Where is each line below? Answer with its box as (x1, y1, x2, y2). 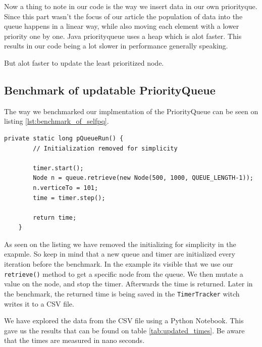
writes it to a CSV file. (4, 298, 74, 309)
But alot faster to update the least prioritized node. (4, 57, 164, 68)
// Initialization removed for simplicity (33, 144, 178, 152)
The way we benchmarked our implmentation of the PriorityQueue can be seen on (4, 106, 258, 116)
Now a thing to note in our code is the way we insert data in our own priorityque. (4, 1, 257, 11)
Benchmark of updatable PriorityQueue (4, 82, 216, 97)
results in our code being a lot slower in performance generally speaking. (4, 40, 228, 51)
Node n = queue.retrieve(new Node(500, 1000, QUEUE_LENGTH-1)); (33, 174, 253, 182)
